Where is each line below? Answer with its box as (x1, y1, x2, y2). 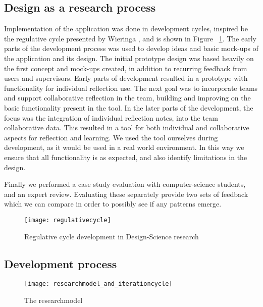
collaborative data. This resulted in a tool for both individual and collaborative (4, 122, 249, 133)
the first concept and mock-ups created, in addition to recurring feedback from (4, 63, 247, 73)
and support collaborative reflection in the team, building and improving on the (4, 92, 251, 103)
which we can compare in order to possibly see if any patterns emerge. (4, 198, 222, 209)
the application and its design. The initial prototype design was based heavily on (4, 53, 254, 63)
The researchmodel (24, 295, 83, 305)
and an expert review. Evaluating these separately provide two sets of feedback (4, 188, 248, 199)
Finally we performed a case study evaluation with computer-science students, (4, 179, 246, 189)
